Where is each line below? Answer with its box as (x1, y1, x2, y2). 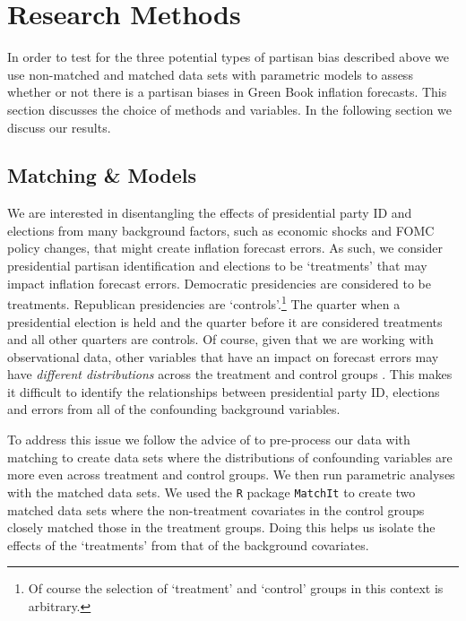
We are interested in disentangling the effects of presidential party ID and (7, 203, 412, 222)
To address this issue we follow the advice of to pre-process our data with (7, 430, 410, 449)
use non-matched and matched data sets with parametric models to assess (7, 65, 413, 83)
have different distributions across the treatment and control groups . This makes (7, 365, 453, 384)
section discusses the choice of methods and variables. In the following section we (7, 99, 453, 118)
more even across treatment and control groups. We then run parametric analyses (7, 465, 455, 484)
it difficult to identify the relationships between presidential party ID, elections (7, 382, 440, 401)
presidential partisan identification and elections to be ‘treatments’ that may (7, 256, 427, 275)
